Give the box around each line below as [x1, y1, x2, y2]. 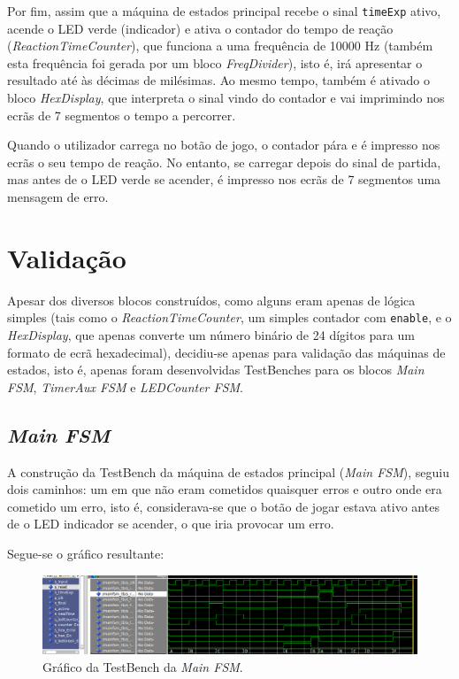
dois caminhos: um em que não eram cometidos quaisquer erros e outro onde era [7, 480, 442, 498]
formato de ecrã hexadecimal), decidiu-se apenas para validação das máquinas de [7, 343, 446, 361]
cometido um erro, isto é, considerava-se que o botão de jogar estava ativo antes [7, 497, 440, 515]
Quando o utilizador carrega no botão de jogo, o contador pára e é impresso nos [7, 135, 440, 154]
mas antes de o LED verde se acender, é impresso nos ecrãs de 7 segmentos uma [7, 170, 441, 189]
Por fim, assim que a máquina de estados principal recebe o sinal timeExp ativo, [7, 2, 441, 19]
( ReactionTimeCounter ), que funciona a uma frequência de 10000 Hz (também [7, 36, 433, 55]
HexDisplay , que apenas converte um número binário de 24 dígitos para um [7, 325, 415, 343]
